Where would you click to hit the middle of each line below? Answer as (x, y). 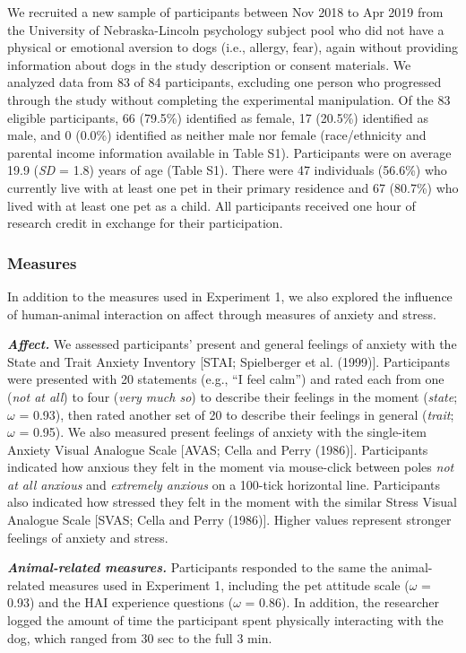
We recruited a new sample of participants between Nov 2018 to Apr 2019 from (225, 12)
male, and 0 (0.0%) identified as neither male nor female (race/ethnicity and (217, 135)
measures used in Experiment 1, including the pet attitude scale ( (229, 584)
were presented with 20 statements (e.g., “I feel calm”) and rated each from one (226, 379)
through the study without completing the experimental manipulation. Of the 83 (229, 99)
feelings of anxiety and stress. (88, 537)
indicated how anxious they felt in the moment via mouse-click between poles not (231, 467)
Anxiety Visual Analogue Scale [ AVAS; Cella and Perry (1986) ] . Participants (218, 449)
